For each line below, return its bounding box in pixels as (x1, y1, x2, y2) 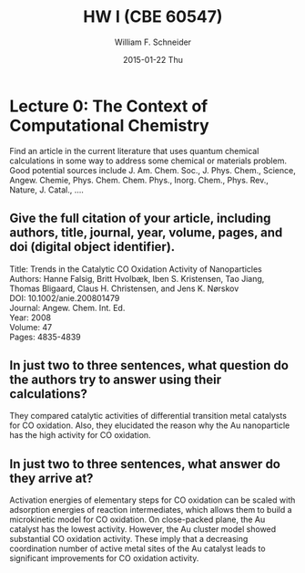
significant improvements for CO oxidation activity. (9, 553, 199, 564)
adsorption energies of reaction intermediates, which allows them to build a (9, 505, 293, 516)
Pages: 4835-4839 (9, 331, 82, 342)
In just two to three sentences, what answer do (9, 456, 280, 472)
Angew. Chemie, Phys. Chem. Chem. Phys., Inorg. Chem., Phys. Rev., (9, 174, 269, 185)
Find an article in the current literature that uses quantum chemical (9, 145, 259, 156)
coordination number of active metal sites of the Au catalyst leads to (9, 543, 266, 554)
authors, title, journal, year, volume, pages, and (9, 225, 283, 241)
